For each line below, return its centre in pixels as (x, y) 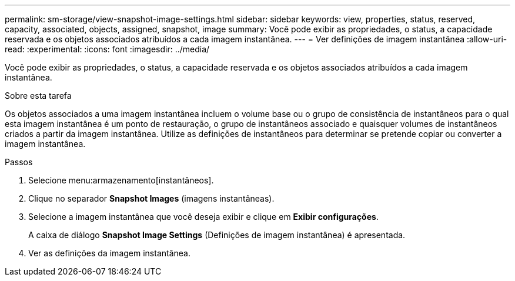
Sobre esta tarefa (38, 96)
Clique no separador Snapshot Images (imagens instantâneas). (151, 198)
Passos (19, 162)
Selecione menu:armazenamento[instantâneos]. (121, 180)
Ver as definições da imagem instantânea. (110, 253)
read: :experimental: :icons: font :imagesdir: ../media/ (107, 49)
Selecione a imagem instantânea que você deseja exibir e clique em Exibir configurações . (203, 217)
